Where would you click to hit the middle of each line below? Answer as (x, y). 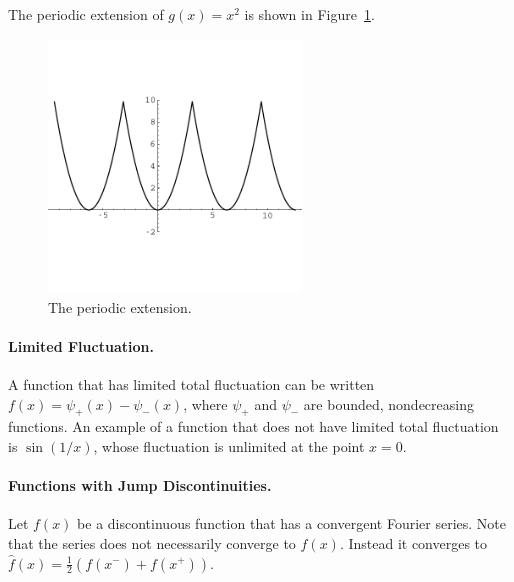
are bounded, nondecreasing (388, 403)
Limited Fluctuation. (81, 345)
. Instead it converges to (413, 542)
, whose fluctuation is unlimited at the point (229, 445)
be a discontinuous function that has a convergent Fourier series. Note (292, 523)
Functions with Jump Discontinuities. (140, 485)
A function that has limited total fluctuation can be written (191, 383)
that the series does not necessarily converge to (152, 542)
